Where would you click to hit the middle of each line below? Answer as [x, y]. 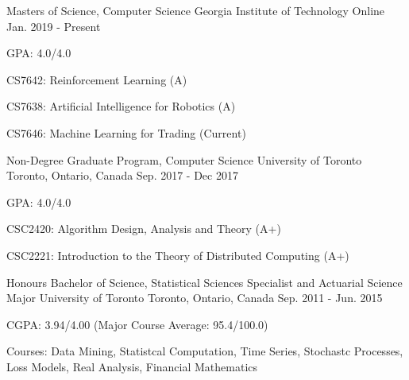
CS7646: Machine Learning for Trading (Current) [126, 132]
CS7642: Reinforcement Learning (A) [97, 79]
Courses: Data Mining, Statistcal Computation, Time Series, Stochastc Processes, [205, 351]
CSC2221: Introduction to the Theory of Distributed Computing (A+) [178, 255]
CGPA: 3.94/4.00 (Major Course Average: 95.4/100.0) [137, 324]
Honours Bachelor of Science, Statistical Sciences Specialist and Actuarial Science [204, 282]
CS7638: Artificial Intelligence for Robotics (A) [121, 106]
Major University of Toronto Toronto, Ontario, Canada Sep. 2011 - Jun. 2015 [195, 298]
